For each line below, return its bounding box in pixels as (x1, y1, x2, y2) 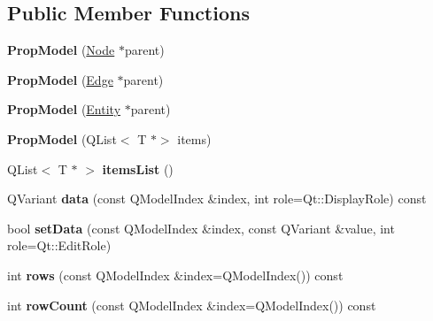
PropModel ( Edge (7, 70, 113, 88)
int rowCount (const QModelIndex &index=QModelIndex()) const (7, 295, 376, 314)
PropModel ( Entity (7, 100, 121, 118)
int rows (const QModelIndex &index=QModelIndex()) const (7, 265, 344, 284)
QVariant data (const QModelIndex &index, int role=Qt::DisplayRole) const (7, 189, 427, 208)
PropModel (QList (7, 129, 117, 148)
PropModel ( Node (7, 41, 115, 59)
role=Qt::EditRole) (7, 236, 112, 255)
